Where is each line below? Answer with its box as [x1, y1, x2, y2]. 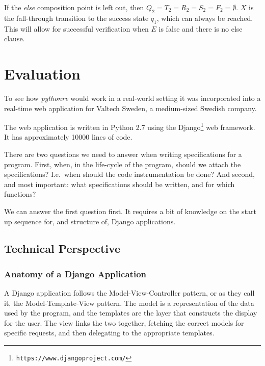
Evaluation [4, 63, 81, 84]
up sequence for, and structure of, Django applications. [4, 216, 176, 226]
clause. [4, 33, 25, 44]
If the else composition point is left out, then [4, 2, 144, 12]
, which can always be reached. [156, 12, 253, 23]
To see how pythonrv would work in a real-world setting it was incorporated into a [4, 92, 261, 103]
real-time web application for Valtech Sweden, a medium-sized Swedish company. [4, 102, 257, 113]
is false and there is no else [158, 23, 243, 34]
